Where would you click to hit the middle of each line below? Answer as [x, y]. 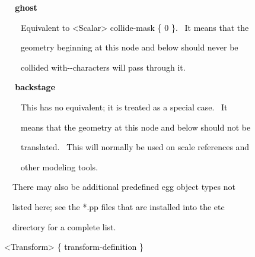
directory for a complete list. [64, 226]
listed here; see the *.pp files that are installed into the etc [118, 206]
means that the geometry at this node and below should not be [136, 127]
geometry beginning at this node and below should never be [129, 47]
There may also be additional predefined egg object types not [124, 187]
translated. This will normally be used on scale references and [135, 147]
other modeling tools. [59, 166]
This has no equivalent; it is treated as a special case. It [124, 107]
